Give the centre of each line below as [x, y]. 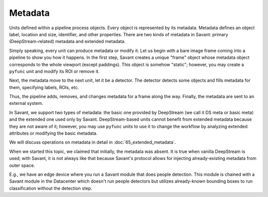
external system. [26, 103]
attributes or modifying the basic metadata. [53, 133]
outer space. [22, 165]
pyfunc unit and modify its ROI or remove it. [54, 71]
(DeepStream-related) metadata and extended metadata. [67, 42]
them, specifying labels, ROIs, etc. [44, 87]
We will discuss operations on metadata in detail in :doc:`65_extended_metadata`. [93, 142]
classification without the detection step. [51, 188]
